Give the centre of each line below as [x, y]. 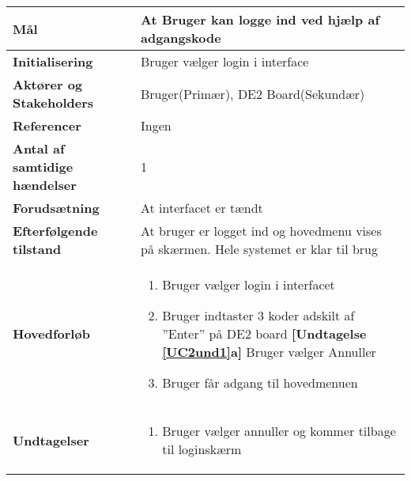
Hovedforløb [51, 333]
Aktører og [48, 84]
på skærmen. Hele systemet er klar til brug [259, 249]
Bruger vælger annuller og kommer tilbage [279, 431]
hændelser [45, 185]
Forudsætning [56, 208]
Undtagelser [51, 440]
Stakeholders [53, 102]
